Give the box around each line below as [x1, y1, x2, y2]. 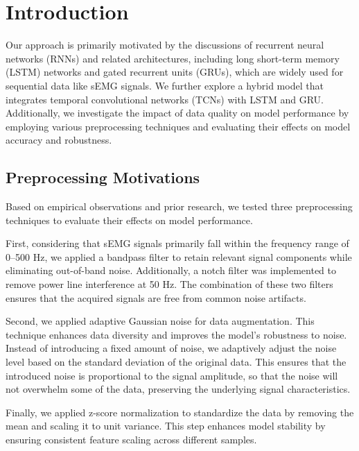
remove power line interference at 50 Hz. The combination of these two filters [6, 277, 333, 291]
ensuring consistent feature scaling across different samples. [6, 432, 257, 446]
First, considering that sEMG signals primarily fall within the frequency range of [6, 236, 349, 250]
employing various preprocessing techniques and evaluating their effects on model [6, 119, 351, 133]
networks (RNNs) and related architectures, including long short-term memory [6, 51, 340, 65]
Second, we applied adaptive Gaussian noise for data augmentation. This [6, 314, 315, 328]
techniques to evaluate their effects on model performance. [6, 212, 253, 227]
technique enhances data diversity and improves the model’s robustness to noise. [6, 327, 347, 341]
